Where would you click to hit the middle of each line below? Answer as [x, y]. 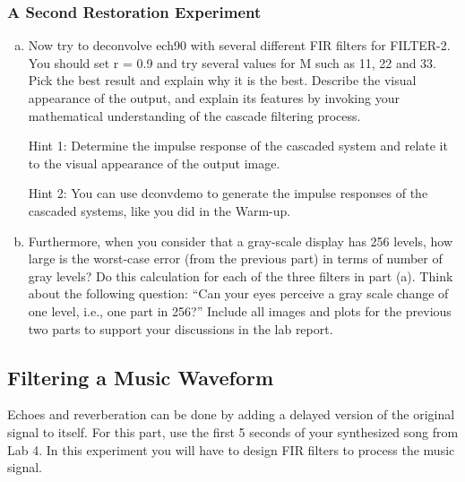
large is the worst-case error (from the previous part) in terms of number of [235, 258]
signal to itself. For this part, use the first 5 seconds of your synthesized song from [233, 431]
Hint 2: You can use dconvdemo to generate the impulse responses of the [228, 193]
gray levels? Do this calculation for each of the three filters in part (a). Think [241, 275]
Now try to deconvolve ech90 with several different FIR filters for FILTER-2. [239, 45]
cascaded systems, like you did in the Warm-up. [159, 210]
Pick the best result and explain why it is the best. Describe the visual [222, 80]
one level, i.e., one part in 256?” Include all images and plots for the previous [240, 310]
